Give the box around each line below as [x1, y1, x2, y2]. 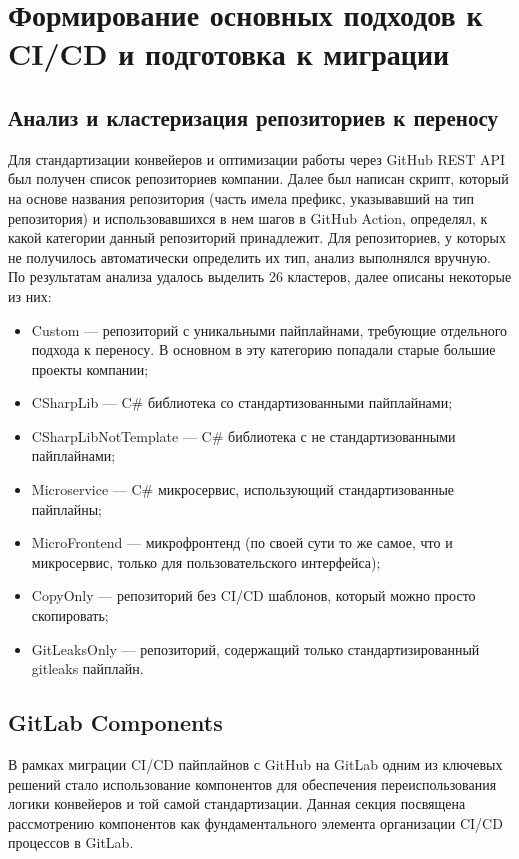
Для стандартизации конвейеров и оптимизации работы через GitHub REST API [8, 148, 505, 169]
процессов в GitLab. [8, 832, 134, 853]
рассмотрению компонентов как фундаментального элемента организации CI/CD [8, 812, 503, 833]
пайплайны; [31, 498, 102, 519]
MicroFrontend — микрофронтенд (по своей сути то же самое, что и [31, 532, 453, 553]
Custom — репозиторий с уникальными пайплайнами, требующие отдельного [31, 319, 508, 340]
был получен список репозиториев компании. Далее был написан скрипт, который [8, 168, 509, 189]
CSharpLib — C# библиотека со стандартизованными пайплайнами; [31, 392, 453, 413]
